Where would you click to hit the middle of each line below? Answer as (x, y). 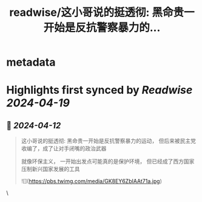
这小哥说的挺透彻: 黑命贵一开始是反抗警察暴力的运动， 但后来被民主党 (108, 141)
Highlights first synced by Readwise (99, 90)
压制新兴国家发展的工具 (50, 169)
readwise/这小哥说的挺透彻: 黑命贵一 (102, 12)
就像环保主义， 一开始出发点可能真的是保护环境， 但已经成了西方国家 (108, 161)
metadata (31, 62)
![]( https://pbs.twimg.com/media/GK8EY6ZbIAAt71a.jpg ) (92, 181)
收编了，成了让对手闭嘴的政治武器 (64, 148)
